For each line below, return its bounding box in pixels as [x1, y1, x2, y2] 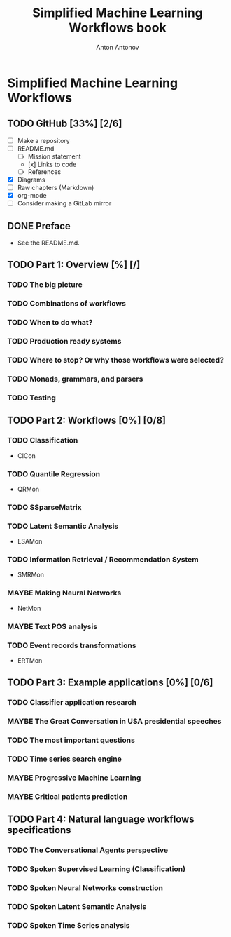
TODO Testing [7, 393, 56, 403]
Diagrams [17, 175, 45, 184]
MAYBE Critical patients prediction [7, 791, 128, 801]
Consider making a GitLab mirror [17, 199, 112, 208]
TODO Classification [7, 436, 78, 445]
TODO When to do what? [7, 318, 93, 328]
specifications [7, 824, 71, 836]
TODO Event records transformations [7, 640, 136, 650]
